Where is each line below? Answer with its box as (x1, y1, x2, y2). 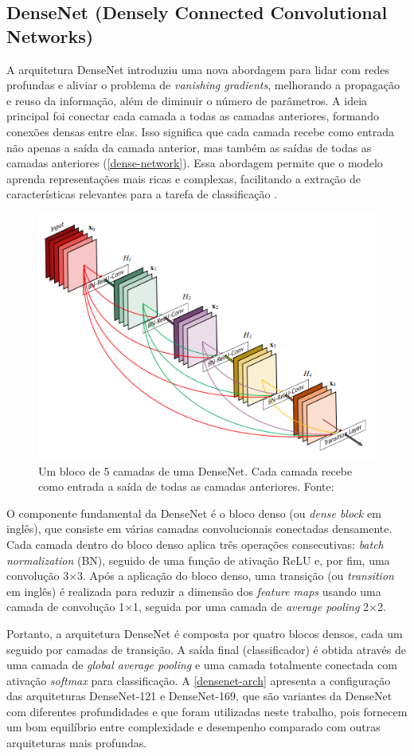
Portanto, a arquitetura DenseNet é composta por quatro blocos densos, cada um (6, 625, 403, 641)
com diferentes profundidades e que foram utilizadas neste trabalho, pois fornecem (6, 703, 408, 719)
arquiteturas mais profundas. (6, 734, 147, 751)
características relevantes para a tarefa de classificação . (6, 186, 278, 202)
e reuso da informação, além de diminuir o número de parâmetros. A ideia (6, 92, 368, 108)
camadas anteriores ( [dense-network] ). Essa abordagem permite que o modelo (6, 155, 383, 171)
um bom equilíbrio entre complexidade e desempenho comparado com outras (6, 719, 381, 735)
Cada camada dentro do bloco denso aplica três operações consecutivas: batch (6, 535, 384, 552)
